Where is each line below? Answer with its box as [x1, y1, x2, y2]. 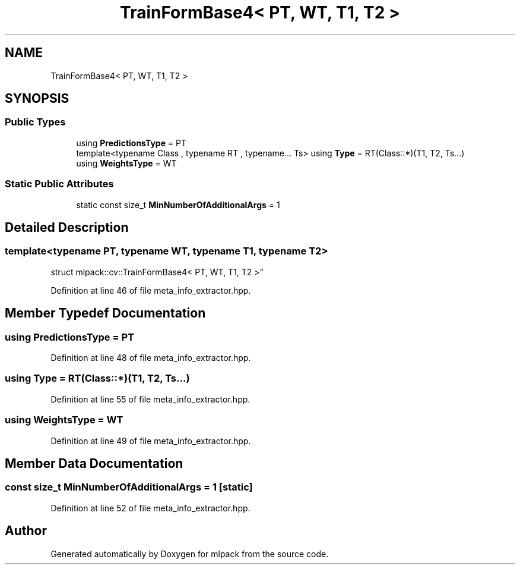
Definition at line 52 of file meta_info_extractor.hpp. [50, 502, 251, 513]
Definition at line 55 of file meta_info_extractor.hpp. [50, 394, 251, 404]
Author [5, 523, 47, 539]
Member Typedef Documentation [5, 306, 206, 321]
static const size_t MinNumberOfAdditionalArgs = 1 [76, 199, 280, 210]
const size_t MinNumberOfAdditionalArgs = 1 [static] [5, 481, 253, 493]
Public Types [5, 116, 66, 128]
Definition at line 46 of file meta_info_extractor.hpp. [50, 285, 251, 295]
